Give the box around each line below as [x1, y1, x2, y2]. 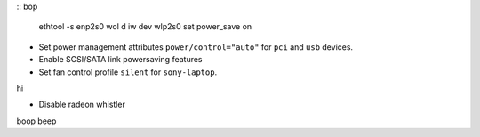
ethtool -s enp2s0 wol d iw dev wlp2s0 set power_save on [38, 21, 252, 32]
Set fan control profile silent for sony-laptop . [38, 67, 218, 77]
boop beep [16, 116, 57, 126]
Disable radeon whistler [38, 99, 126, 110]
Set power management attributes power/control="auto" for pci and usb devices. [38, 41, 354, 52]
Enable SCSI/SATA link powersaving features [38, 54, 204, 65]
